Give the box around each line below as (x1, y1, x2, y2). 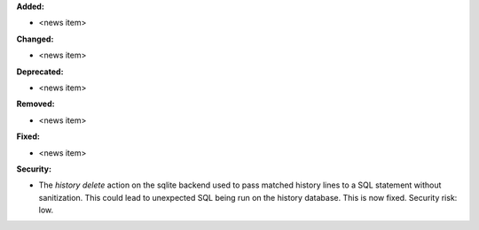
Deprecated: (16, 66, 64, 77)
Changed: (16, 34, 54, 44)
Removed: (16, 98, 55, 110)
